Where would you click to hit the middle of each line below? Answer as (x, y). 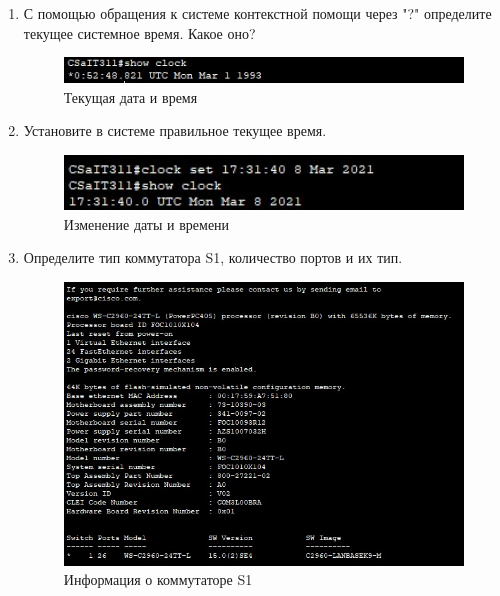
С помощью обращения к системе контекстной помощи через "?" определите (257, 13)
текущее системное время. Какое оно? (139, 32)
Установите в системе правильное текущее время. (175, 130)
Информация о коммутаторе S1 (158, 579)
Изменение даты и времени (146, 223)
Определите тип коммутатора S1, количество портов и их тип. (213, 257)
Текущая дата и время (130, 96)
